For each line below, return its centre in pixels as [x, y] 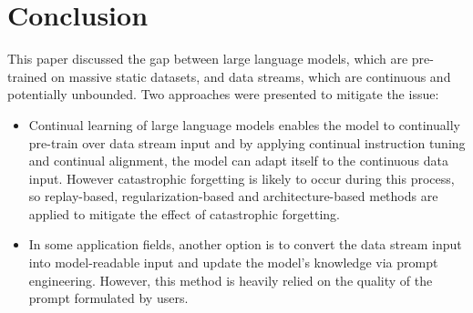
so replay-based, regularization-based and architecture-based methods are [233, 196]
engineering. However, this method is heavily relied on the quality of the [231, 280]
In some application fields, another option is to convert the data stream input [245, 244]
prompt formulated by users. [108, 298]
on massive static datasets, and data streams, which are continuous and [251, 76]
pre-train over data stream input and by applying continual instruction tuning [247, 142]
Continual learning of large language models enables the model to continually [244, 124]
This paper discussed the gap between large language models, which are [208, 59]
